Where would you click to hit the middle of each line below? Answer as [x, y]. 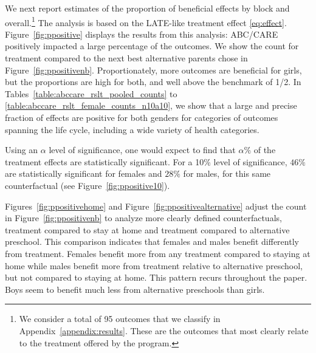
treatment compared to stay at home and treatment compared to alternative [147, 229]
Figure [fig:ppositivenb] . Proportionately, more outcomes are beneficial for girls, [153, 70]
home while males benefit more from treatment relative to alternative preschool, [154, 265]
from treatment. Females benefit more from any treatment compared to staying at [158, 253]
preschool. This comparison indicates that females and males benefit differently [152, 242]
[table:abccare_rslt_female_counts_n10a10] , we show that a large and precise [151, 105]
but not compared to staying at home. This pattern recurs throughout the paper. [156, 277]
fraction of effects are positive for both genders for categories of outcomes [142, 117]
